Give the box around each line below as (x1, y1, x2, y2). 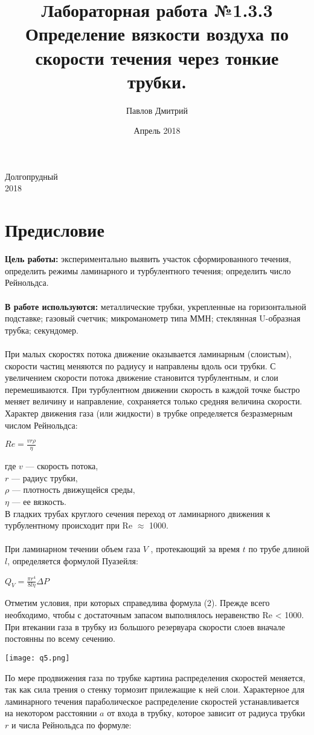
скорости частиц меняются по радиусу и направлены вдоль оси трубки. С (5, 359, 276, 372)
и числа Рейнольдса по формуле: (11, 718, 132, 731)
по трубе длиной (248, 542, 309, 555)
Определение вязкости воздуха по (25, 21, 289, 46)
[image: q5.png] (5, 653, 70, 662)
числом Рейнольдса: (5, 418, 78, 431)
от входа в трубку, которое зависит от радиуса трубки (107, 707, 306, 719)
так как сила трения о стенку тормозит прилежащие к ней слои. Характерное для (5, 683, 305, 696)
